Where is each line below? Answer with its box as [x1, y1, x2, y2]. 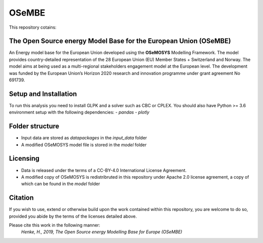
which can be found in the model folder [21, 181, 100, 187]
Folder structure [9, 122, 59, 131]
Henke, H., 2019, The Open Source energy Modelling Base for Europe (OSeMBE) [21, 229, 183, 235]
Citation [9, 194, 34, 202]
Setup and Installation [9, 90, 77, 98]
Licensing [9, 154, 40, 163]
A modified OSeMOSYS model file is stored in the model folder [21, 142, 147, 148]
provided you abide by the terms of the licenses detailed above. [9, 213, 137, 219]
